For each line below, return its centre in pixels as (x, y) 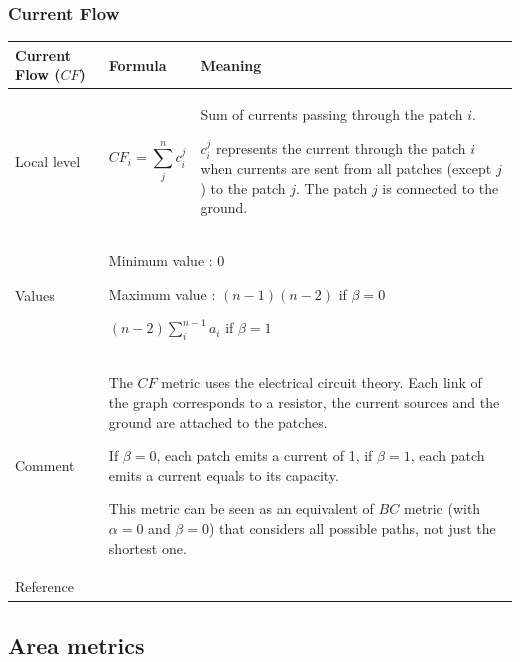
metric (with (442, 508)
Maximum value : (162, 293)
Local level (48, 160)
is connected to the (440, 187)
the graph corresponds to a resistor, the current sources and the (304, 402)
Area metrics (76, 644)
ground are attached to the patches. (218, 421)
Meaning (231, 64)
